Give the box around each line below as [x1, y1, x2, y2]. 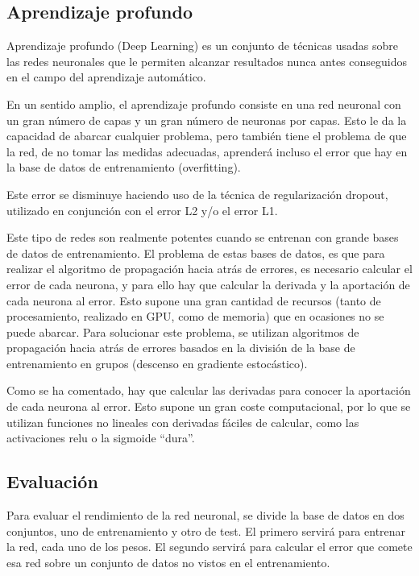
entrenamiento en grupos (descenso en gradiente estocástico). [6, 354, 308, 371]
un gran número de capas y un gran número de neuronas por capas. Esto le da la [6, 111, 407, 128]
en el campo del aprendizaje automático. [6, 68, 206, 85]
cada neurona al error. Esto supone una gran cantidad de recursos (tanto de [6, 292, 381, 309]
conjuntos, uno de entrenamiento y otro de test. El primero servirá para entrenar [6, 522, 406, 539]
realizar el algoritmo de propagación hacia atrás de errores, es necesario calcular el [6, 260, 413, 277]
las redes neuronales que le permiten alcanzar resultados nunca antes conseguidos [6, 52, 407, 69]
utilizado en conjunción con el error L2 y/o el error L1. [6, 201, 278, 218]
